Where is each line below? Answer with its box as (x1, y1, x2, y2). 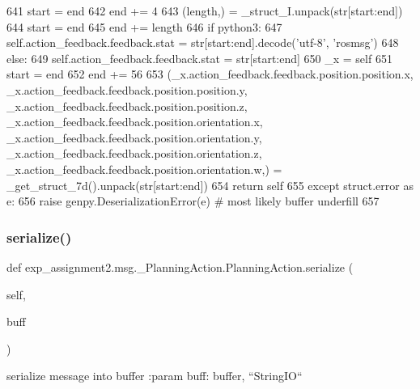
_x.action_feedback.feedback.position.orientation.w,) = (6, 160, 282, 177)
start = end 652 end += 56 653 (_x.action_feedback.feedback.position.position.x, (6, 66, 414, 82)
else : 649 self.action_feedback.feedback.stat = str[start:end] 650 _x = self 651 (6, 49, 392, 66)
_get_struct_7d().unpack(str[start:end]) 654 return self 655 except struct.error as (6, 176, 414, 193)
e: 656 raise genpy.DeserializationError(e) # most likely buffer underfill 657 (6, 192, 380, 209)
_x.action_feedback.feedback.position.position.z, (6, 97, 248, 114)
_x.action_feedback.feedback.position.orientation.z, (6, 145, 262, 162)
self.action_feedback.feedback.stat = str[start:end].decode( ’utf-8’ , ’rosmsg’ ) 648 (6, 34, 399, 51)
